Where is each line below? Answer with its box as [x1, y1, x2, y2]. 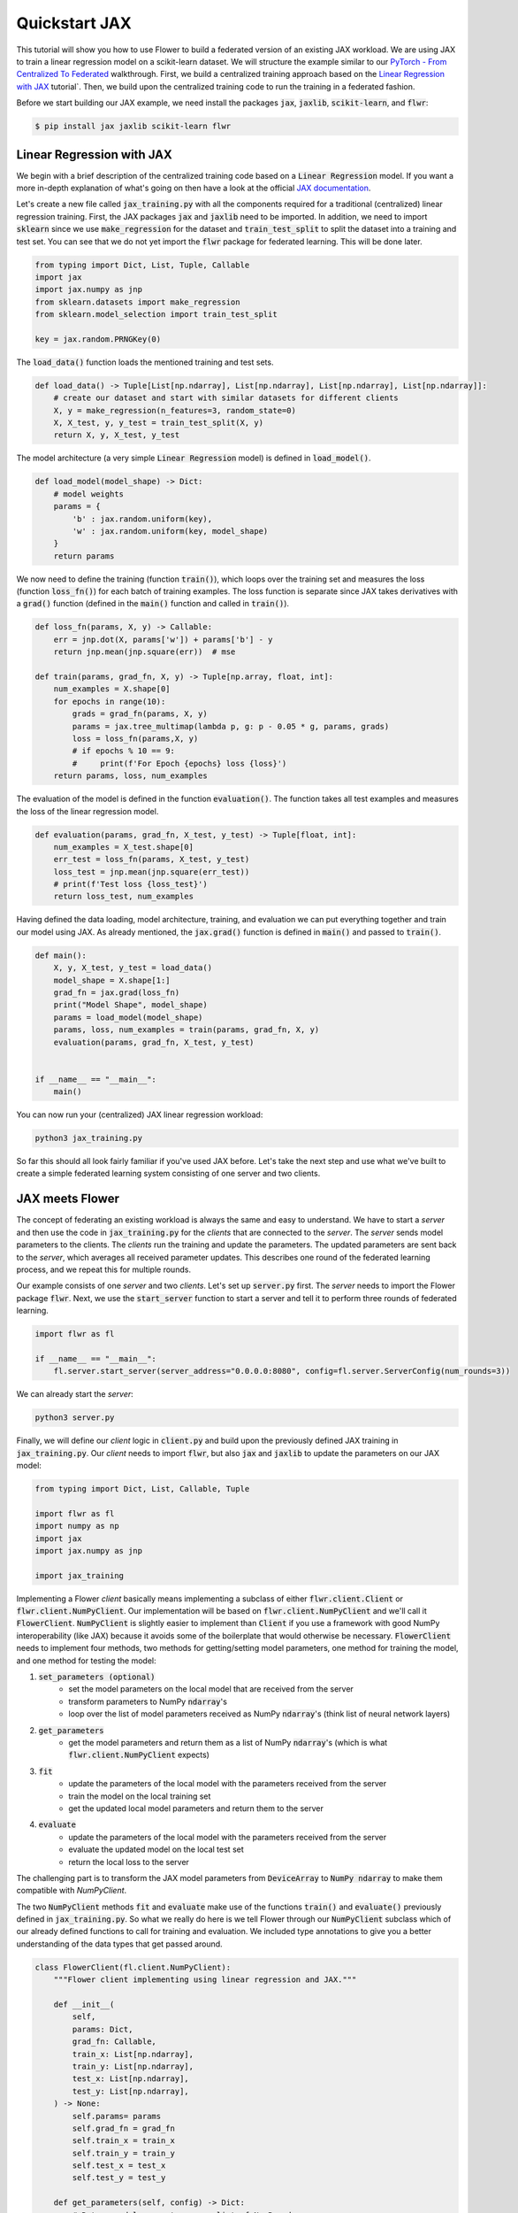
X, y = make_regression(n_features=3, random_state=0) [53, 405, 296, 415]
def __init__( [53, 2000, 115, 2009]
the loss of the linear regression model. [16, 806, 159, 816]
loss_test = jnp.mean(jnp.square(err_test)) [53, 867, 250, 876]
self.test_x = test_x [72, 2161, 166, 2171]
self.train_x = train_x [72, 2136, 176, 2146]
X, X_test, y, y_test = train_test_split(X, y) [53, 418, 264, 428]
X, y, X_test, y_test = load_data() [53, 963, 212, 973]
